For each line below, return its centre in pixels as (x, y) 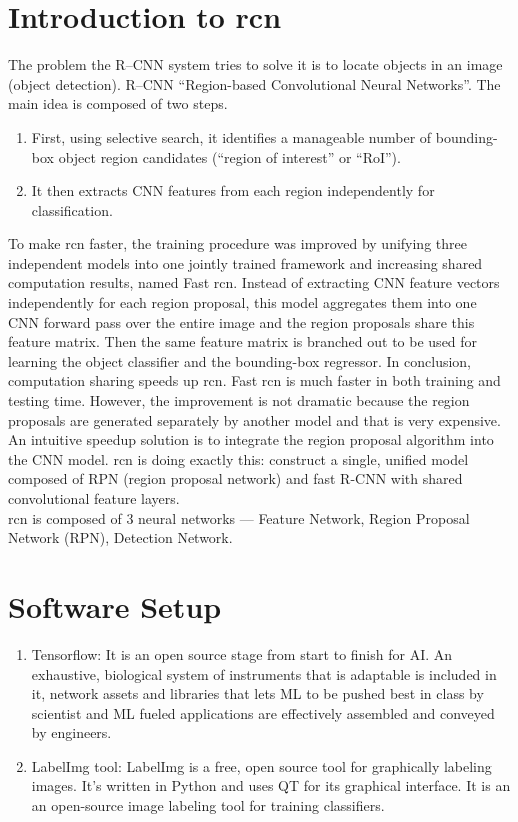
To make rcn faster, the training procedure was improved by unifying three (237, 243)
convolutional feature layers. (94, 498)
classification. (72, 209)
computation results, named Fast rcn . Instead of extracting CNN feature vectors (254, 282)
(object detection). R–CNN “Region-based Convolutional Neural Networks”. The (254, 83)
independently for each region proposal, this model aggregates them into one (242, 302)
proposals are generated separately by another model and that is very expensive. (254, 419)
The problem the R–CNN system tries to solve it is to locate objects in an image (255, 64)
